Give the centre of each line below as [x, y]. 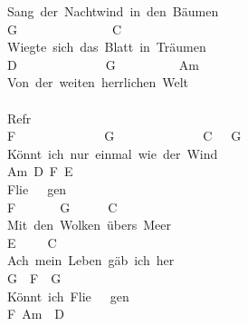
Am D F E [40, 171]
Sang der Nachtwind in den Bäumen [113, 11]
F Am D [36, 314]
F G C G [124, 136]
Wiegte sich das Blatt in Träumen [107, 47]
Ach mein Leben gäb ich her [91, 260]
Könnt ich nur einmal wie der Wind [113, 153]
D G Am [103, 64]
